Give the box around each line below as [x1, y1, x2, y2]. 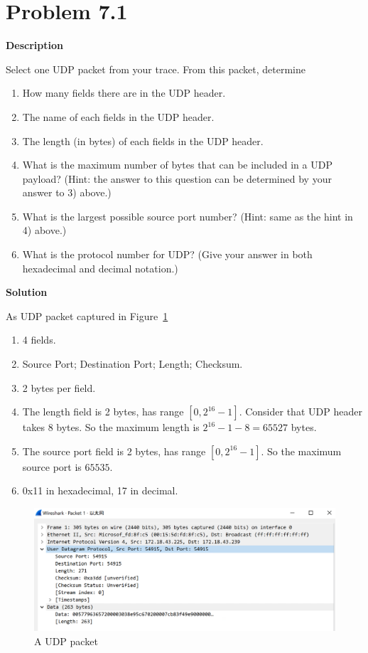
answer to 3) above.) [22, 185, 112, 200]
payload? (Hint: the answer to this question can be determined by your [22, 171, 332, 186]
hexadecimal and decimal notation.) [22, 260, 178, 275]
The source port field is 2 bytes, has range [22, 443, 206, 458]
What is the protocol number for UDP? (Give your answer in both [22, 247, 313, 262]
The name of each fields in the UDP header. [22, 109, 215, 124]
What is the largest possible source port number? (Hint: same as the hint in [22, 208, 353, 223]
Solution [6, 285, 48, 299]
